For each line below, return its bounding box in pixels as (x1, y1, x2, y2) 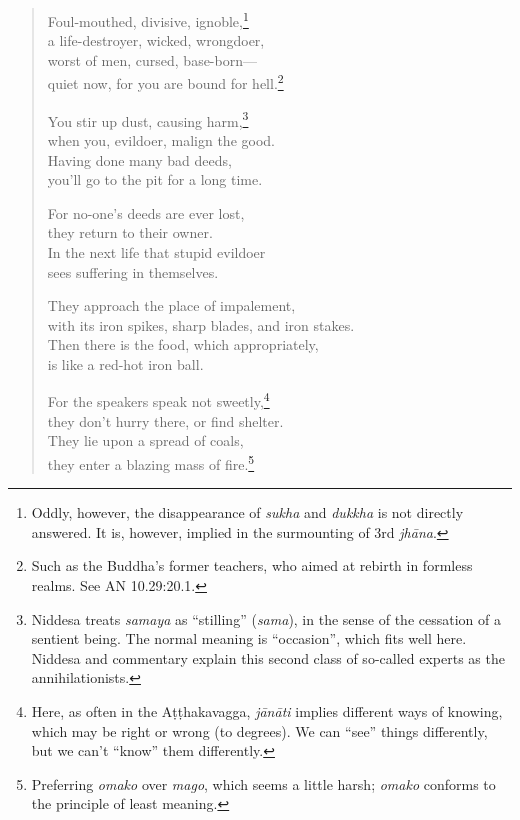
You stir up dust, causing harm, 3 (47, 107, 249, 131)
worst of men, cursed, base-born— (47, 49, 257, 70)
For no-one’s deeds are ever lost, (47, 202, 245, 223)
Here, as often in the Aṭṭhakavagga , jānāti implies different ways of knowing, (31, 700, 503, 721)
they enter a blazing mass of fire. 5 (47, 450, 255, 474)
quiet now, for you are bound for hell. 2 (47, 70, 284, 94)
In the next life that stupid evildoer (47, 241, 266, 262)
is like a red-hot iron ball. (47, 353, 204, 374)
